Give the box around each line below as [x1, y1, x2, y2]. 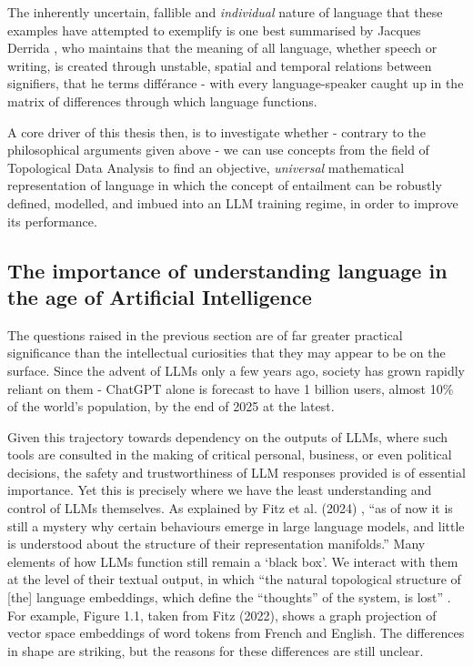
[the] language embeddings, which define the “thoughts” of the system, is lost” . [7, 588, 451, 607]
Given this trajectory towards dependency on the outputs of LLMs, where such [7, 427, 448, 446]
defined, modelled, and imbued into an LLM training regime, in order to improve [7, 193, 458, 212]
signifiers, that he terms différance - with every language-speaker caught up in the [7, 74, 464, 93]
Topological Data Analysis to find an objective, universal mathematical [7, 157, 405, 177]
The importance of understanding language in [7, 256, 448, 284]
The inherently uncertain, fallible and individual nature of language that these [7, 3, 443, 21]
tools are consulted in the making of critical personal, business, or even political [7, 445, 452, 464]
